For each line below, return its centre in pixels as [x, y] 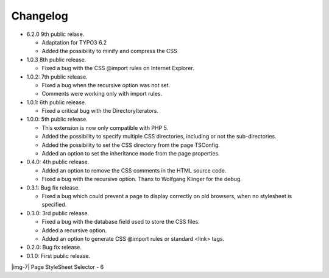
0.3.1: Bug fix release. [53, 187]
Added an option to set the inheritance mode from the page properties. [131, 154]
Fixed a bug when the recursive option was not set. [106, 85]
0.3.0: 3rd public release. [58, 213]
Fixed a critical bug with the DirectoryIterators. [100, 111]
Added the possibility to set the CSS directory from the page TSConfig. [131, 145]
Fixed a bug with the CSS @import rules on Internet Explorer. [118, 68]
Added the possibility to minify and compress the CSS [109, 51]
